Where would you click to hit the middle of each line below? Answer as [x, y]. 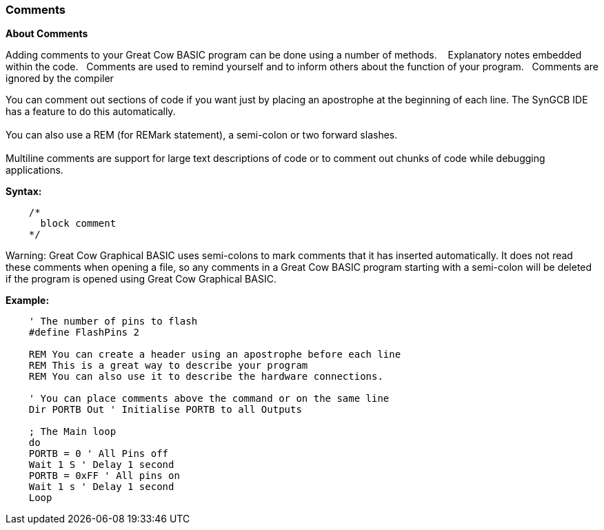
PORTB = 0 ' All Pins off [99, 454]
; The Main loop [72, 432]
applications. [34, 170]
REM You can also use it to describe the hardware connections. [206, 377]
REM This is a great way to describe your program [168, 366]
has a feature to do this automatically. [91, 112]
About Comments [47, 34]
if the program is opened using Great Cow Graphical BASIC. [141, 279]
